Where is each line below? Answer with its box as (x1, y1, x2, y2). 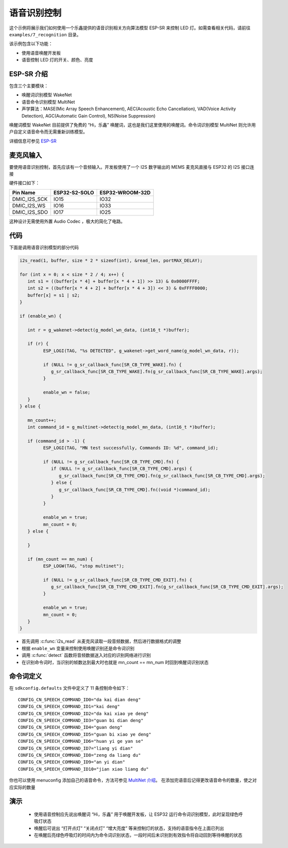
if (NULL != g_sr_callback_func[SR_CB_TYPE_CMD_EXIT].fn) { (43, 577, 192, 583)
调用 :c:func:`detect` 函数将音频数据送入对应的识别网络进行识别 (21, 652, 151, 658)
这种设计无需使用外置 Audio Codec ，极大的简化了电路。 (9, 218, 125, 224)
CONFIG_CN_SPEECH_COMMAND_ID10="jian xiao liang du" (18, 766, 149, 772)
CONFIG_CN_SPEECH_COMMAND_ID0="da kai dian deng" (18, 697, 141, 702)
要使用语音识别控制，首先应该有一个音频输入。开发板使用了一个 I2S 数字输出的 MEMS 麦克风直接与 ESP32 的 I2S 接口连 (9, 164, 255, 170)
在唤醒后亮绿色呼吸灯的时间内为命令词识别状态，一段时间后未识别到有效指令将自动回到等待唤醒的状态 (34, 832, 242, 838)
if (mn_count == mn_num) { (27, 556, 93, 562)
